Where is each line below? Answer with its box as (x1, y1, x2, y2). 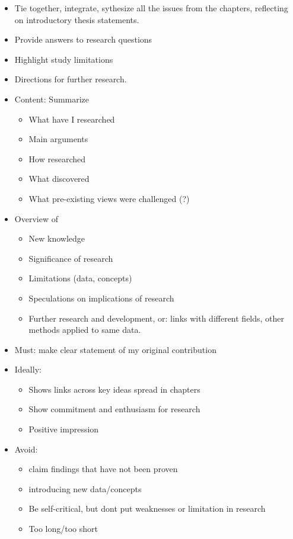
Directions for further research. (14, 73, 127, 85)
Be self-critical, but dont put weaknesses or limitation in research (28, 502, 266, 515)
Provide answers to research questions (14, 33, 152, 46)
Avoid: (14, 442, 38, 455)
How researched (28, 152, 86, 165)
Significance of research (28, 252, 113, 264)
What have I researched (28, 113, 115, 125)
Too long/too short (28, 522, 98, 535)
